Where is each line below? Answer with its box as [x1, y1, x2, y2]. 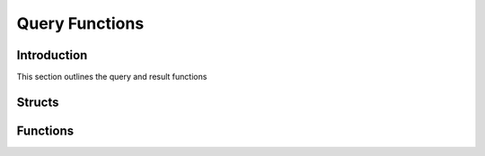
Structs [16, 94, 59, 109]
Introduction [16, 48, 88, 63]
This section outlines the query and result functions [16, 72, 207, 82]
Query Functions [16, 13, 145, 33]
